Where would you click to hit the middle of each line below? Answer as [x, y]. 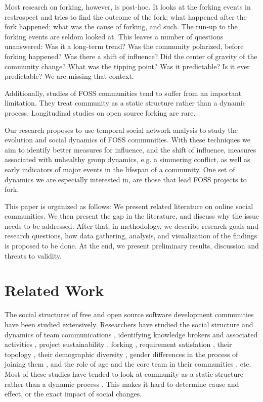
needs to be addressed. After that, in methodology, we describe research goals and [131, 225]
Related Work [54, 290]
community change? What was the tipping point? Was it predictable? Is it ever [127, 66]
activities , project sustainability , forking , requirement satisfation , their [118, 344]
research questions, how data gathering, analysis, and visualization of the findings [131, 236]
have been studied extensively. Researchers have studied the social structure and [129, 324]
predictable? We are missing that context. [69, 76]
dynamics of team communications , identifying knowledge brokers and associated [131, 334]
